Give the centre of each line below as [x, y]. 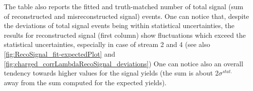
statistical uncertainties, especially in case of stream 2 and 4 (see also [107, 44]
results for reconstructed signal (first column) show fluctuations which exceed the [125, 35]
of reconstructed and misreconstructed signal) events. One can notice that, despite [126, 16]
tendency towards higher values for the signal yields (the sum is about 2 [111, 73]
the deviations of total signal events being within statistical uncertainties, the [119, 25]
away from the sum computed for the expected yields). [85, 82]
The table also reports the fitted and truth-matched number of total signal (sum [124, 6]
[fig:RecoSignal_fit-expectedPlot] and [60, 53]
